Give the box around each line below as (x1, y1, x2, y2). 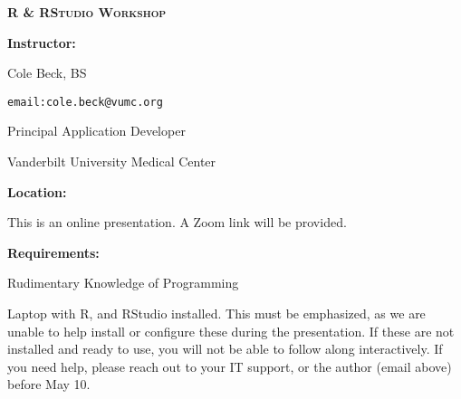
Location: (7, 182, 67, 201)
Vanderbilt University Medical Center (7, 152, 216, 171)
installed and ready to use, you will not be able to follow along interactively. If (7, 339, 443, 358)
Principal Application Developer (7, 121, 186, 140)
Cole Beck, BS (7, 63, 87, 82)
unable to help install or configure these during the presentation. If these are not (7, 321, 455, 340)
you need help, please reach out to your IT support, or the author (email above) (7, 356, 452, 375)
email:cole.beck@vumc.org (7, 95, 163, 109)
